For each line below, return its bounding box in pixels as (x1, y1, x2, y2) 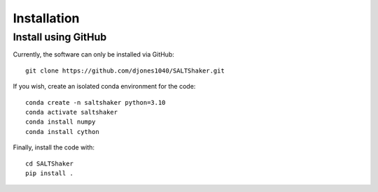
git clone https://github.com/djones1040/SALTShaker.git (25, 66, 225, 75)
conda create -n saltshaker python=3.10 (25, 98, 166, 106)
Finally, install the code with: (13, 143, 94, 152)
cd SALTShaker (25, 159, 73, 168)
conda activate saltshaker (25, 108, 118, 116)
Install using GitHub (13, 31, 107, 43)
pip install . (25, 169, 73, 177)
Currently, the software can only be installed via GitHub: (13, 50, 174, 59)
